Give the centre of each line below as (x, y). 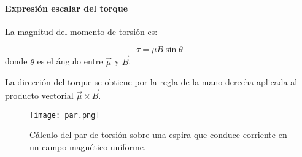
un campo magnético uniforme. (88, 146)
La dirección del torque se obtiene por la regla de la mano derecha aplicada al (151, 82)
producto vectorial (39, 95)
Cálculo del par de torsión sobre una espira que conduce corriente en (158, 135)
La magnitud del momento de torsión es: (81, 31)
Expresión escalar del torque (67, 8)
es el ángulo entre (70, 61)
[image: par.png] (65, 115)
